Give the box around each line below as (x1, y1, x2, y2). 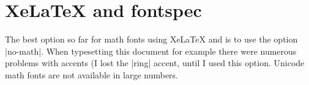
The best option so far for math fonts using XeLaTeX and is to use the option (5, 33, 298, 46)
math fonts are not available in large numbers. (5, 68, 178, 81)
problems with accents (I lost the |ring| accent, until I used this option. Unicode (5, 56, 305, 69)
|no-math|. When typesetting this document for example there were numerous (5, 44, 297, 57)
